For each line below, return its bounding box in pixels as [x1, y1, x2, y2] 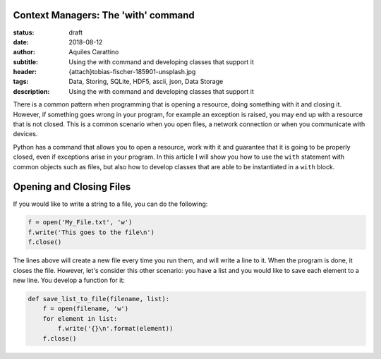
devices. [13, 130, 38, 138]
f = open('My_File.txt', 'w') [28, 219, 133, 226]
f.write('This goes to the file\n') [28, 228, 155, 236]
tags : [13, 78, 29, 86]
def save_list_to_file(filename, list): [28, 295, 169, 303]
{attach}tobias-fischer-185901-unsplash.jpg [68, 68, 196, 76]
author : [13, 48, 35, 56]
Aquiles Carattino [68, 48, 119, 56]
